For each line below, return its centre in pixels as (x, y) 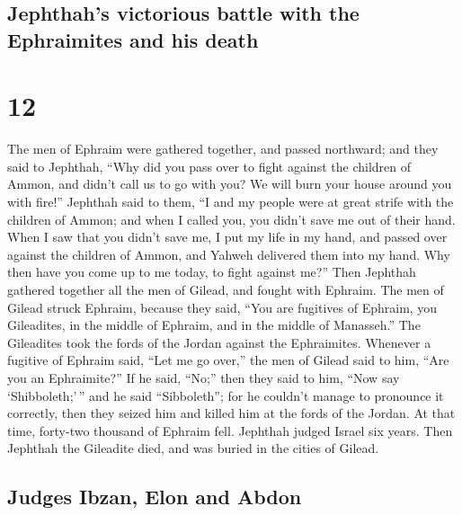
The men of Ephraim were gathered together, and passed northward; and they (223, 149)
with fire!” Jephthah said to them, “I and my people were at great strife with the (231, 202)
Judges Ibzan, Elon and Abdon (155, 497)
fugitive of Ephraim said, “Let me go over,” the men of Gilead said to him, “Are (228, 360)
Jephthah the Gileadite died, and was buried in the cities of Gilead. (193, 448)
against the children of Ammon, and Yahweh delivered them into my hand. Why (229, 254)
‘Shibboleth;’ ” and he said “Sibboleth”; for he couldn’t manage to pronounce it (226, 395)
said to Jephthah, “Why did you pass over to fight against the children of (209, 166)
